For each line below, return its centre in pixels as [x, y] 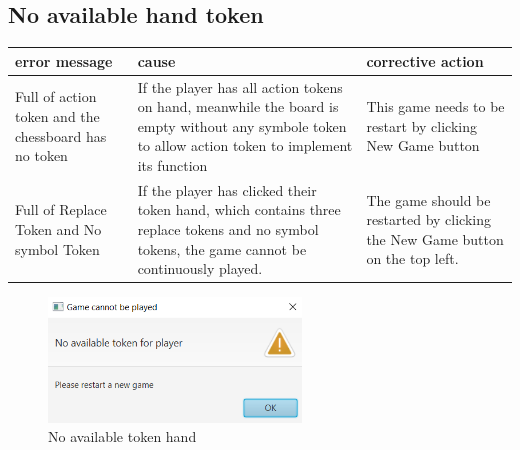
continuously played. [200, 268]
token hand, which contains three [239, 209]
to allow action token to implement [245, 145]
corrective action [425, 60]
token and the [57, 115]
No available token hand [122, 436]
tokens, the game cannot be [222, 248]
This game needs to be [435, 106]
